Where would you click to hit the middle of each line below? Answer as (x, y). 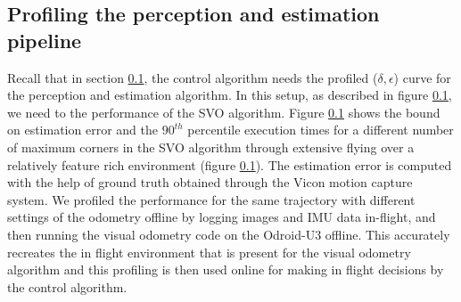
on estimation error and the (82, 130)
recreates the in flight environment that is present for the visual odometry (209, 252)
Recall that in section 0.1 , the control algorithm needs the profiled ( (193, 77)
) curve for (422, 77)
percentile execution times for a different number (321, 130)
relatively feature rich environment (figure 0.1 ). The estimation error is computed (230, 164)
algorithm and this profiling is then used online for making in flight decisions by (226, 269)
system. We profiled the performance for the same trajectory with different (211, 199)
